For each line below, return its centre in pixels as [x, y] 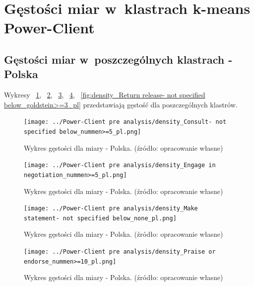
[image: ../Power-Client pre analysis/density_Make [111, 209]
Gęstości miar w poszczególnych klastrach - [118, 59]
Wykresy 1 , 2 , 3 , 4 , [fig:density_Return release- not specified [105, 95]
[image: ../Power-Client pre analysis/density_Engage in [120, 165]
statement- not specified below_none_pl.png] [100, 218]
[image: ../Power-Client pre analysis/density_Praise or [120, 252]
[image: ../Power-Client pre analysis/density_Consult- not [125, 122]
